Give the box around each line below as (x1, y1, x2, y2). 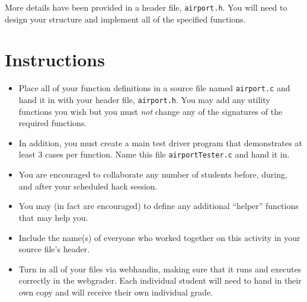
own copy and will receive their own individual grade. (18, 285, 213, 298)
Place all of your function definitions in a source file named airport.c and (18, 82, 290, 94)
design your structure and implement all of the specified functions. (5, 12, 246, 25)
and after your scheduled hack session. (18, 179, 158, 192)
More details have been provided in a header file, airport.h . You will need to (5, 1, 287, 13)
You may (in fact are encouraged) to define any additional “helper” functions (18, 200, 299, 212)
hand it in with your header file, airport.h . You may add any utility (18, 94, 270, 106)
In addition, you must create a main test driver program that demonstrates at (18, 136, 302, 149)
